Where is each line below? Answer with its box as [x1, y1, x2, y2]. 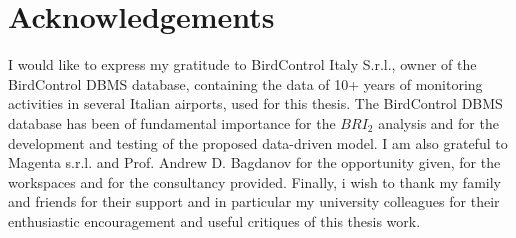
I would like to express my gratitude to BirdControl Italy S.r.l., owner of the [8, 54, 477, 75]
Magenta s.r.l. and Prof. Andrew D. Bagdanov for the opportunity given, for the [8, 152, 501, 173]
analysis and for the [378, 112, 499, 133]
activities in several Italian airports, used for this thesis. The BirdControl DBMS [8, 93, 503, 114]
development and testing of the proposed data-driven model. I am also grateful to [8, 132, 508, 153]
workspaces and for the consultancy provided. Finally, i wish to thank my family [8, 171, 501, 192]
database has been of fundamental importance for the [8, 112, 336, 133]
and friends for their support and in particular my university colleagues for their [8, 191, 500, 212]
